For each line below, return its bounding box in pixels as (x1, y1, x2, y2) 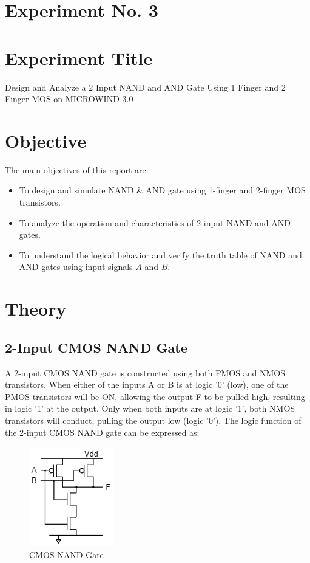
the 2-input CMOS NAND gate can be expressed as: (5, 426, 200, 438)
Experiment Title (5, 45, 153, 70)
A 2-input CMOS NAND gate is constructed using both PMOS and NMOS (5, 366, 285, 379)
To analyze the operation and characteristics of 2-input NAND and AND (19, 216, 291, 229)
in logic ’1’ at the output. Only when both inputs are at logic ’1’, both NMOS (5, 402, 295, 415)
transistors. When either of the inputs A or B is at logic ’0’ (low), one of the (5, 378, 289, 391)
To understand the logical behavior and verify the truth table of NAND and (19, 248, 302, 261)
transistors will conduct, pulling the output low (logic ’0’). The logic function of (5, 413, 302, 426)
